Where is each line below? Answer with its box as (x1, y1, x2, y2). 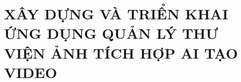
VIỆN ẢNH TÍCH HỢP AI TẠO (4, 42, 238, 63)
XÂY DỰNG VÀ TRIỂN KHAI (4, 3, 229, 24)
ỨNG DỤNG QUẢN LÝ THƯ (4, 23, 219, 43)
